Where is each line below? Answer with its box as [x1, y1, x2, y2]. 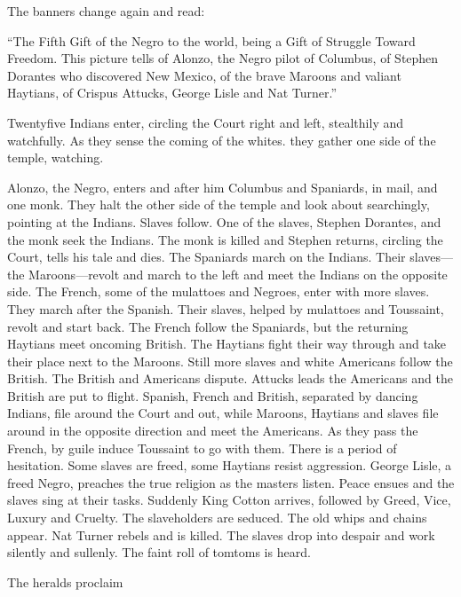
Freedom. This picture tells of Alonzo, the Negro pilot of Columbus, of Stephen [7, 49, 439, 67]
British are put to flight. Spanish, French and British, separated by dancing [7, 386, 418, 405]
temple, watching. [7, 148, 104, 167]
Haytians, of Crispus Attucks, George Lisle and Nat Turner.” [7, 83, 338, 102]
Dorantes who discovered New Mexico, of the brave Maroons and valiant [7, 66, 401, 84]
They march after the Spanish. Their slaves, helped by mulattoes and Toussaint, [7, 299, 444, 318]
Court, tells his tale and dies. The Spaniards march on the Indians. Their [7, 247, 406, 266]
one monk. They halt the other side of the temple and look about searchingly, [7, 195, 430, 214]
